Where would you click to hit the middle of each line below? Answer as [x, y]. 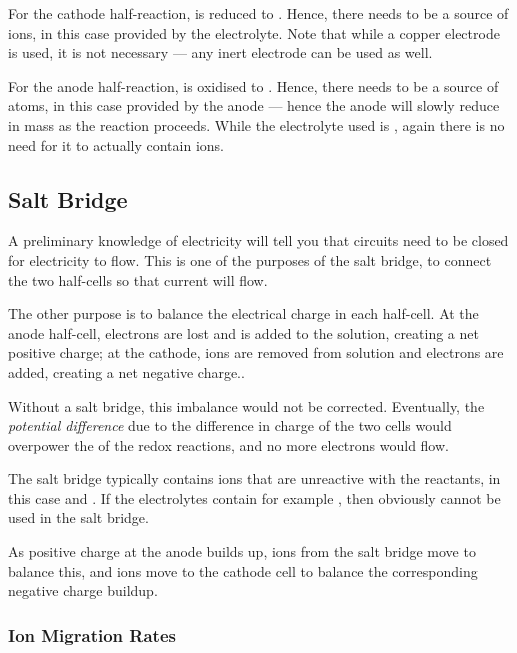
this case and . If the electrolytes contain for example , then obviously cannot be [254, 497]
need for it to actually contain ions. [116, 144]
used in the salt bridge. [78, 517]
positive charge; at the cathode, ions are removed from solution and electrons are [256, 352]
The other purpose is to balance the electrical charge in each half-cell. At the [243, 313]
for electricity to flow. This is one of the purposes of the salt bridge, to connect [250, 259]
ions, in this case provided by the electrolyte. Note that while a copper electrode [254, 32]
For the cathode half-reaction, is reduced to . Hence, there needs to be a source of [258, 13]
